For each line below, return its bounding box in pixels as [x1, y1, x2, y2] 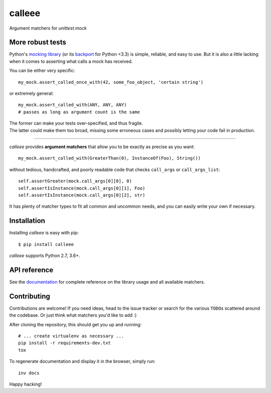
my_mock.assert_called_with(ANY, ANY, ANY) [18, 102, 127, 108]
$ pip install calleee [18, 241, 74, 247]
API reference [9, 266, 54, 274]
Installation [9, 216, 45, 225]
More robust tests [9, 38, 66, 47]
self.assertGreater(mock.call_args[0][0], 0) [18, 178, 132, 184]
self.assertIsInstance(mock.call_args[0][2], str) [18, 192, 146, 198]
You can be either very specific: [9, 68, 75, 74]
